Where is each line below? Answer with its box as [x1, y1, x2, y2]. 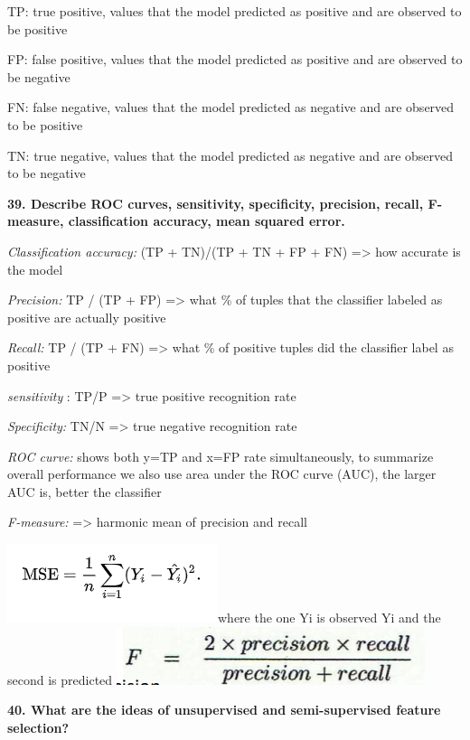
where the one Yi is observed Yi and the [217, 608, 441, 627]
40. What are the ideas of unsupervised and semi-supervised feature [7, 700, 441, 719]
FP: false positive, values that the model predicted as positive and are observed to [7, 50, 463, 69]
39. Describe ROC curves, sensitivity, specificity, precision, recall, [7, 193, 424, 212]
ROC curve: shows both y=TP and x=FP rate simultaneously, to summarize [7, 446, 434, 465]
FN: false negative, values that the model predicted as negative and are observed [7, 98, 455, 117]
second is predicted [7, 670, 113, 688]
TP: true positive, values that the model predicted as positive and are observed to [7, 2, 462, 20]
